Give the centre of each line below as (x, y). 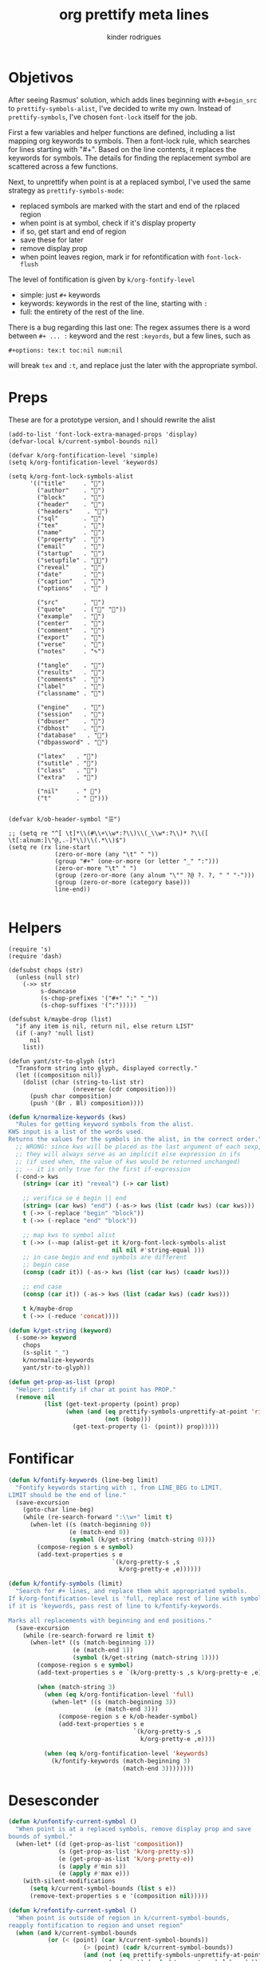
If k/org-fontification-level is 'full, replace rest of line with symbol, (137, 1599)
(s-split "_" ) (46, 1353)
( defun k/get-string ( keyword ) (60, 1330)
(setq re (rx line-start (49, 847)
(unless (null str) (48, 977)
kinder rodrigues (134, 37)
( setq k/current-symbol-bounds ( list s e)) (103, 1889)
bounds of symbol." (41, 1837)
